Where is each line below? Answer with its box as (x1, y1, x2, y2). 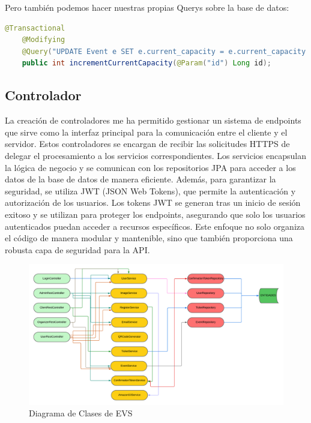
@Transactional (5, 23, 65, 32)
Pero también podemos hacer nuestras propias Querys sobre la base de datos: (5, 1, 289, 13)
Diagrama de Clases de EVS (29, 407, 133, 419)
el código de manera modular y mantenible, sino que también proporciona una (5, 232, 293, 244)
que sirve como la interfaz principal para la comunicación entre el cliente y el (5, 125, 288, 138)
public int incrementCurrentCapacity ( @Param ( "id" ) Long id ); (22, 59, 271, 68)
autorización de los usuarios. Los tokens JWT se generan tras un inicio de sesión (5, 196, 301, 209)
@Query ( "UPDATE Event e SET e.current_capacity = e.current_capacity (22, 47, 306, 56)
